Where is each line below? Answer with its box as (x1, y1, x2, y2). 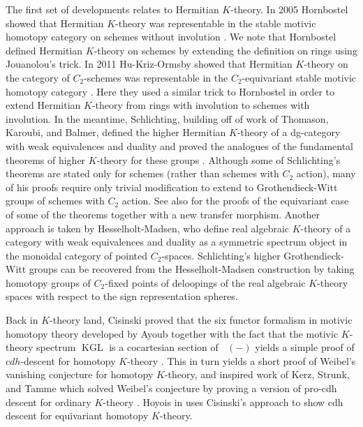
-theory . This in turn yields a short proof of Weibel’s (127, 353, 356, 368)
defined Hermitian (6, 43, 83, 57)
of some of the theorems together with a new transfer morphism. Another (6, 207, 320, 221)
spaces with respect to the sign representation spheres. (6, 289, 238, 304)
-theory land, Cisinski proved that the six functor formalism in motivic (50, 313, 353, 327)
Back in (6, 313, 38, 327)
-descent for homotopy (20, 353, 116, 368)
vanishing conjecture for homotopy (6, 367, 154, 382)
